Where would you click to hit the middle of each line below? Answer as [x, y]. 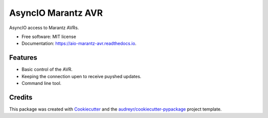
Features [23, 58]
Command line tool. [41, 83]
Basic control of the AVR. [47, 70]
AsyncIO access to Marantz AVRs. [44, 28]
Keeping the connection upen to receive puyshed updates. [81, 76]
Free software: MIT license [49, 37]
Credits [21, 97]
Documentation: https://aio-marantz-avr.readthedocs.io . [79, 43]
